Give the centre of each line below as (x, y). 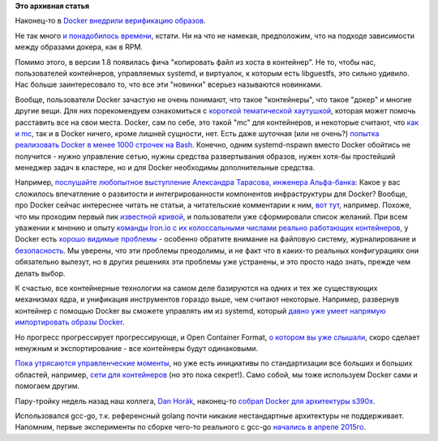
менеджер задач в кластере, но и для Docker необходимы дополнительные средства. (165, 168)
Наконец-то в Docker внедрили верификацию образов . (110, 21)
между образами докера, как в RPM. (79, 47)
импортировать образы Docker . (70, 322)
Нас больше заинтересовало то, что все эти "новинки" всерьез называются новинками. (169, 84)
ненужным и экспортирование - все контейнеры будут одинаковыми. (137, 348)
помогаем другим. (47, 386)
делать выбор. (40, 273)
